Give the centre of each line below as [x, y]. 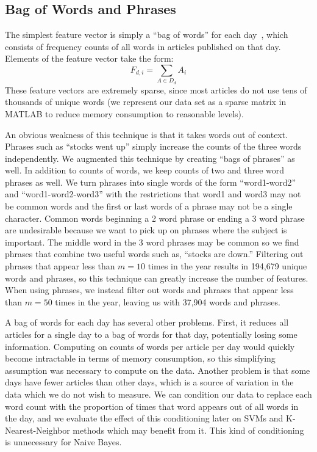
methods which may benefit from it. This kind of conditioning [188, 430]
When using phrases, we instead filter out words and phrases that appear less [149, 290]
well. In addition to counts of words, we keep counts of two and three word [145, 170]
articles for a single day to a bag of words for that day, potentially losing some [151, 334]
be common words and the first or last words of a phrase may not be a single [149, 206]
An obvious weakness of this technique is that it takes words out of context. [147, 134]
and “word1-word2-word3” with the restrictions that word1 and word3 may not [153, 194]
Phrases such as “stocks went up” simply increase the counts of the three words [153, 146]
